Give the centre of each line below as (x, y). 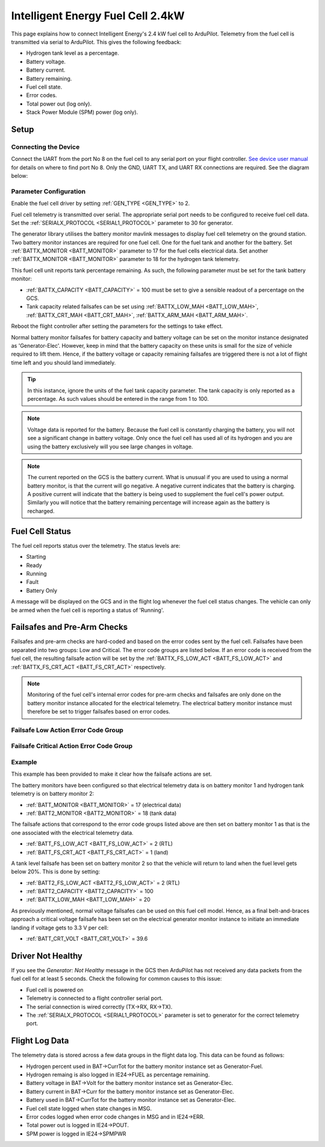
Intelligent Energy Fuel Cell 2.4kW (98, 16)
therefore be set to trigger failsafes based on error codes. (99, 712)
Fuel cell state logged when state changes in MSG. (89, 1108)
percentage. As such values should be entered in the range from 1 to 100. (118, 398)
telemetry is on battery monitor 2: (53, 794)
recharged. (41, 511)
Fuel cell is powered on (55, 990)
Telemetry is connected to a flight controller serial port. (94, 998)
